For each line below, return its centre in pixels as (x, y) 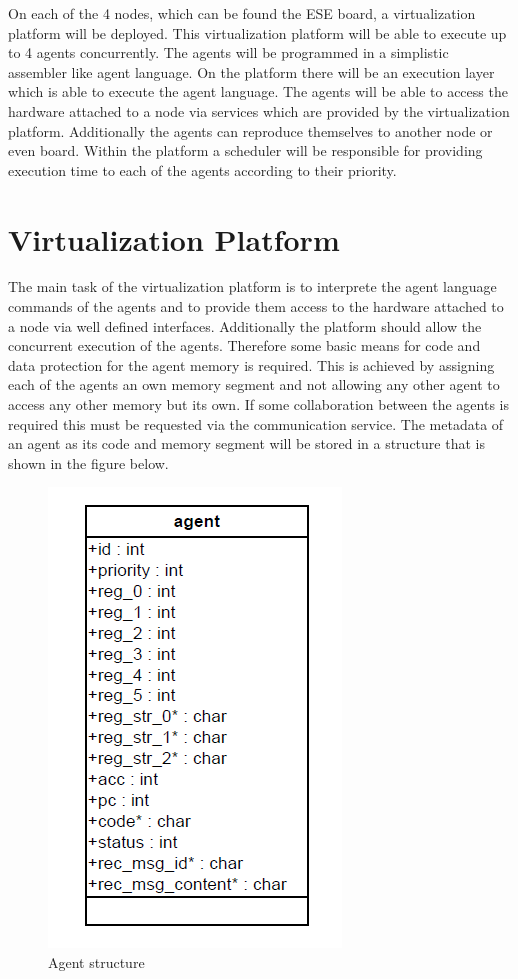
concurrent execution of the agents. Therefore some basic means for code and (244, 345)
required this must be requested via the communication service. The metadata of (256, 423)
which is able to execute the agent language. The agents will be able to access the (258, 91)
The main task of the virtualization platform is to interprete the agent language (252, 286)
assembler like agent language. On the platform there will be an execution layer (251, 71)
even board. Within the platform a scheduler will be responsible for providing (245, 150)
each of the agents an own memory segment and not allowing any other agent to (254, 384)
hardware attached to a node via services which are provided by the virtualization (259, 110)
